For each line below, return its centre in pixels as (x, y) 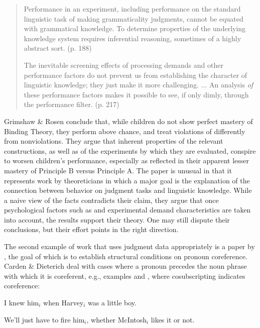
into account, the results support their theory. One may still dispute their (117, 219)
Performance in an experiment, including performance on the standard (132, 9)
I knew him (22, 303)
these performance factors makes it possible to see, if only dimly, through (136, 94)
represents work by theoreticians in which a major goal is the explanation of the (127, 180)
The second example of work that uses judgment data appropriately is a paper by (129, 246)
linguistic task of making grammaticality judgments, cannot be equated (134, 18)
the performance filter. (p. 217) (72, 104)
